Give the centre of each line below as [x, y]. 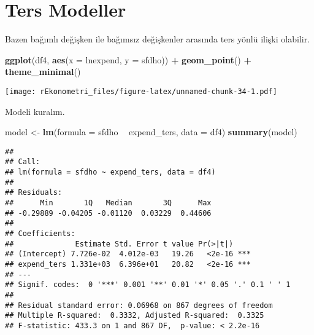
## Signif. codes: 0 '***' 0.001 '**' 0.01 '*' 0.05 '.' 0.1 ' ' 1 [148, 285]
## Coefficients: [40, 234]
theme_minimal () [43, 72]
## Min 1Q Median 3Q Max [108, 203]
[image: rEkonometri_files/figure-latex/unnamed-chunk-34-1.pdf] [141, 91]
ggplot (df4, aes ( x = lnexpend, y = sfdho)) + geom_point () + [128, 59]
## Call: [23, 162]
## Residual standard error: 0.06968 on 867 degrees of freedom [139, 305]
